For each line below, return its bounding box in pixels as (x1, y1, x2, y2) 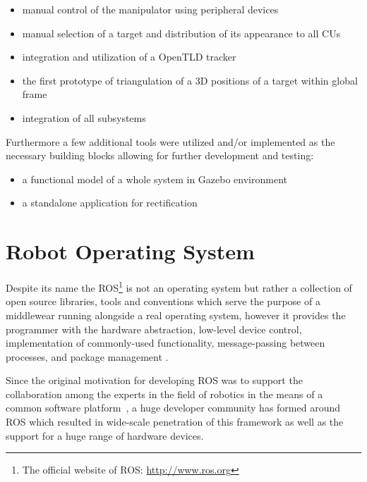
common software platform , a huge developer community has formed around (6, 400, 341, 415)
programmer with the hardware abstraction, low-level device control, (6, 321, 302, 336)
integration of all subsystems (22, 110, 146, 125)
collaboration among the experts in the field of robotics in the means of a (6, 386, 323, 401)
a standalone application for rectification (22, 195, 198, 210)
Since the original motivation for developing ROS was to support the (6, 373, 303, 388)
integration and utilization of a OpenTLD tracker (22, 49, 236, 64)
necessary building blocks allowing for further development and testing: (6, 148, 314, 163)
